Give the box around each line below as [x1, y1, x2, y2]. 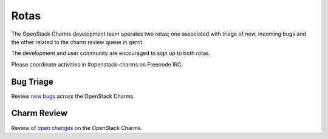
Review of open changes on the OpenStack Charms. [11, 124, 143, 131]
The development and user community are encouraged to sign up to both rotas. [11, 50, 211, 57]
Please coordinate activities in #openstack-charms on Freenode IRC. [11, 60, 183, 68]
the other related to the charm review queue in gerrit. [11, 38, 144, 45]
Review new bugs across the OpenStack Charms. [11, 92, 135, 100]
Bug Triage [11, 76, 54, 87]
